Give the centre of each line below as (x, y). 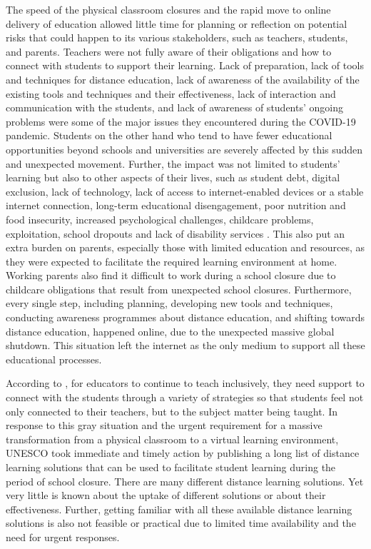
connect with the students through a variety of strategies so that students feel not (185, 397)
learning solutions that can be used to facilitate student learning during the (171, 467)
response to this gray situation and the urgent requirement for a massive (164, 425)
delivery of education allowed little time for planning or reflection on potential (177, 23)
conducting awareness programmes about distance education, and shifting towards (185, 317)
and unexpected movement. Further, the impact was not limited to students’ (173, 163)
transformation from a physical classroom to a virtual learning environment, (172, 439)
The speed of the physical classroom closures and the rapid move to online (168, 9)
